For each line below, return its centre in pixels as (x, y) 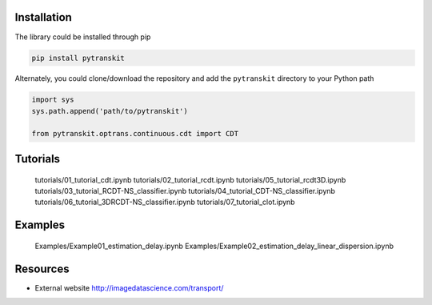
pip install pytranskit (78, 58)
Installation (43, 17)
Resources (42, 269)
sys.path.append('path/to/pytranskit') (110, 111)
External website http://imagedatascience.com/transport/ (129, 287)
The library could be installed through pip (83, 37)
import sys (53, 100)
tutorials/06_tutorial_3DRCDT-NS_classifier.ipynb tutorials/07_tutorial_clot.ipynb (165, 202)
